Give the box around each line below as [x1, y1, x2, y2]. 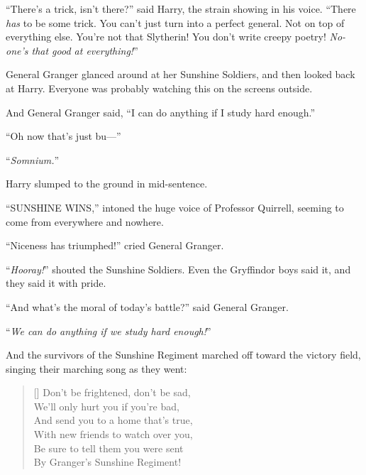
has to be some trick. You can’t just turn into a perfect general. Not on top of [6, 15, 345, 30]
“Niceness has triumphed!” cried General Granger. [6, 238, 224, 253]
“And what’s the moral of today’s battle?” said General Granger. [6, 299, 289, 314]
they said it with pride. [6, 275, 106, 290]
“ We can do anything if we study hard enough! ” [6, 323, 211, 338]
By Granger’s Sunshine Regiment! [33, 454, 182, 469]
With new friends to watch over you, [33, 427, 193, 442]
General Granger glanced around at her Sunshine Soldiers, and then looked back [6, 67, 355, 82]
